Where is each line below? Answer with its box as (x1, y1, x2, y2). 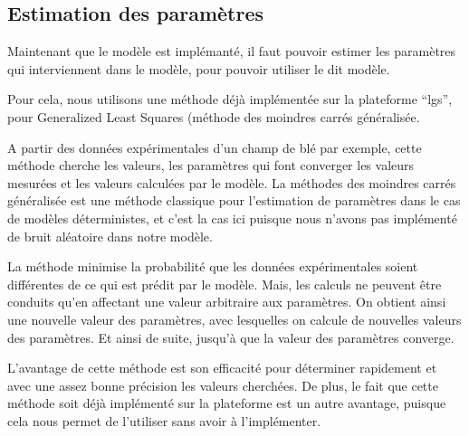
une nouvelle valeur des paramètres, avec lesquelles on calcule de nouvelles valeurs (7, 309, 462, 328)
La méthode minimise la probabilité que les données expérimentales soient (7, 257, 418, 276)
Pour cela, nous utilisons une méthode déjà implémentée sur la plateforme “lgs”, (7, 90, 453, 109)
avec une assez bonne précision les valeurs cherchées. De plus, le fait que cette (7, 375, 438, 394)
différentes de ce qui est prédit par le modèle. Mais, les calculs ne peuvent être (7, 274, 442, 293)
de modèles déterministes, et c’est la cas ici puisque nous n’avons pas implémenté (7, 208, 457, 227)
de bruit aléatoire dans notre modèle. (7, 226, 213, 245)
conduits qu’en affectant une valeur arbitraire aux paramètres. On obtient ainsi (7, 292, 446, 311)
